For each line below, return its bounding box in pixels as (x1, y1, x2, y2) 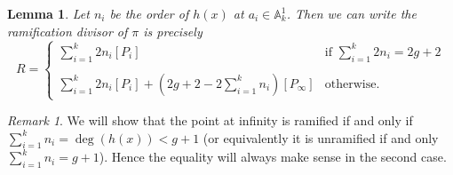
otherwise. (324, 77, 380, 91)
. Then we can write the (286, 4, 417, 22)
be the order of (109, 4, 189, 22)
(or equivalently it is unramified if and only (203, 128, 439, 147)
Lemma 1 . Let (7, 4, 90, 22)
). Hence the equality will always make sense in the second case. (99, 147, 447, 166)
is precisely (143, 21, 203, 40)
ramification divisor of (7, 21, 128, 40)
